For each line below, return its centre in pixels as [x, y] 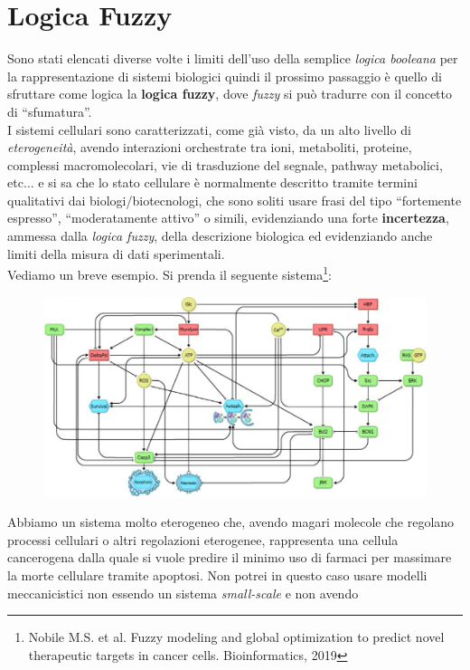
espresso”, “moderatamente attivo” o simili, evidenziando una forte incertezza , [228, 218]
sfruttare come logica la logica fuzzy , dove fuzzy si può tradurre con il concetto [230, 94]
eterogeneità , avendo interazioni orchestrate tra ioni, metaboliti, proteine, [210, 147]
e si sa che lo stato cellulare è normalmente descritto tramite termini [228, 182]
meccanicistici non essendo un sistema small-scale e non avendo [183, 593]
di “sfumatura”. [50, 111]
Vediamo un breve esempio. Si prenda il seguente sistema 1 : [169, 273]
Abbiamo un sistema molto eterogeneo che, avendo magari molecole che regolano [231, 522]
